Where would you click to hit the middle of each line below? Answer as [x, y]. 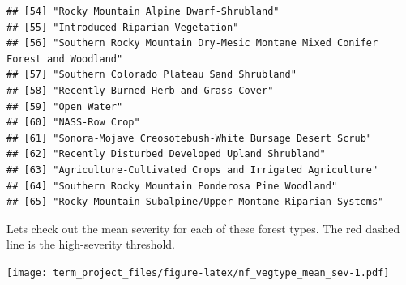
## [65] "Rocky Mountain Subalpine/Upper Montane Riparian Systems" [195, 202]
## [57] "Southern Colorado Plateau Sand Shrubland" [152, 75]
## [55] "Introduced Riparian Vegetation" [123, 27]
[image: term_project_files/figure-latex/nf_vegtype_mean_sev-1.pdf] [198, 272]
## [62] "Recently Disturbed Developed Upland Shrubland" [166, 154]
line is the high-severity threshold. [91, 244]
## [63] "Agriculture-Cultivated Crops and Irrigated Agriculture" [192, 170]
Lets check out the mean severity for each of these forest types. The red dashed [203, 228]
